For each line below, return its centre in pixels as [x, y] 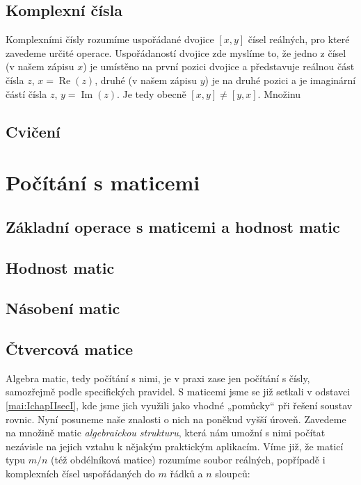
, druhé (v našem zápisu [146, 80]
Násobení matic [63, 308]
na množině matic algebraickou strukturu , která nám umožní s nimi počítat [166, 433]
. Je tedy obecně [151, 93]
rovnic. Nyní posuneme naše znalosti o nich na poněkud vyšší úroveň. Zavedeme [176, 419]
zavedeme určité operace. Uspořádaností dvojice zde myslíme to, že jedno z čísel [176, 52]
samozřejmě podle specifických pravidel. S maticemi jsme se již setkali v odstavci [178, 392]
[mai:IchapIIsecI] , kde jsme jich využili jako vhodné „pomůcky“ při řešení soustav [179, 405]
